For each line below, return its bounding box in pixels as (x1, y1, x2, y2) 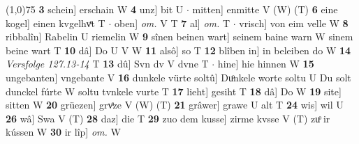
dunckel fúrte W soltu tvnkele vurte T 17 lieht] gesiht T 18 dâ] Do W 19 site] (6, 83, 342, 98)
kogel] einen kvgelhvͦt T (6, 15, 105, 30)
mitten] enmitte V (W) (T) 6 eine (192, 2, 338, 16)
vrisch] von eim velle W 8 (239, 15, 349, 30)
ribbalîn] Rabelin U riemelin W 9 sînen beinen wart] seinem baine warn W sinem (6, 29, 353, 44)
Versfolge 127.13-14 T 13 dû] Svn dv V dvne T (6, 56, 209, 71)
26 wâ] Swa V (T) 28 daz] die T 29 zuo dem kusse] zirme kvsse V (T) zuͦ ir (6, 111, 330, 125)
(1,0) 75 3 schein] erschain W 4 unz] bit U (6, 2, 184, 16)
